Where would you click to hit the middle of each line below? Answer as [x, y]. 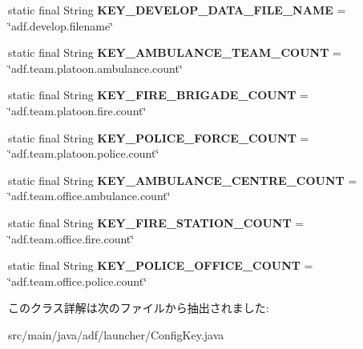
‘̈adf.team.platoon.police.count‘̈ [84, 153]
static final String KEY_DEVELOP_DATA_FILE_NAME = [177, 10]
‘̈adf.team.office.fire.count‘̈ [71, 238]
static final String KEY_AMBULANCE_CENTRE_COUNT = [183, 180]
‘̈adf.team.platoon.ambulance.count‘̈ [95, 68]
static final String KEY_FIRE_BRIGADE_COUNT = [159, 95]
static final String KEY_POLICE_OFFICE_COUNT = [161, 265]
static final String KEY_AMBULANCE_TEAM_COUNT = [175, 52]
